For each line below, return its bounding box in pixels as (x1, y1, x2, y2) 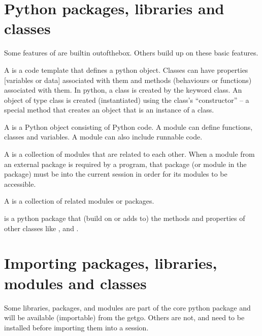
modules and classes (4, 272, 147, 293)
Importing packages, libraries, (4, 253, 217, 273)
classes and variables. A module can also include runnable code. (4, 131, 203, 142)
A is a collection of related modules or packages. (4, 195, 154, 206)
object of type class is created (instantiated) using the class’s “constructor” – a (4, 94, 249, 105)
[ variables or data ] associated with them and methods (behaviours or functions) (4, 74, 252, 85)
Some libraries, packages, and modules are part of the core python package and (4, 302, 251, 313)
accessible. (4, 178, 36, 189)
